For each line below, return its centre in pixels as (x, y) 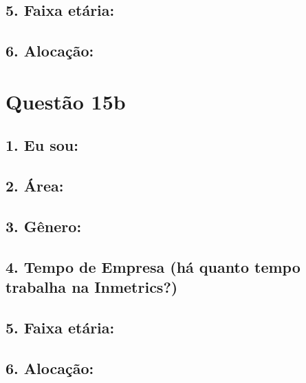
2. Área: (35, 186)
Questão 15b (66, 101)
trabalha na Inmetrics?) (92, 287)
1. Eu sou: (42, 145)
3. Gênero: (44, 226)
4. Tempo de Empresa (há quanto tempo (153, 266)
